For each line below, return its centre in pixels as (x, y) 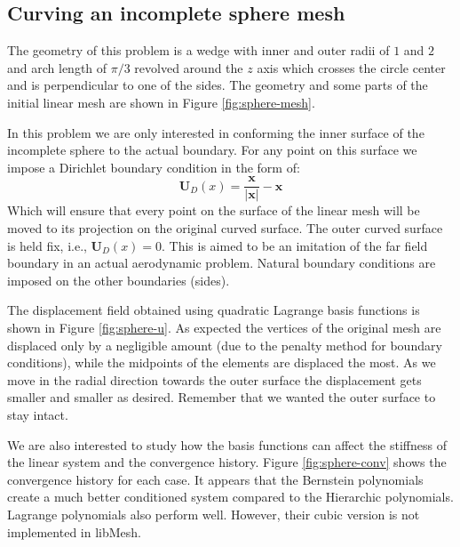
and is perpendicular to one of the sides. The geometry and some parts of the (218, 85)
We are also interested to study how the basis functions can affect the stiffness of (227, 444)
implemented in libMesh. (74, 531)
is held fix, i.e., (47, 245)
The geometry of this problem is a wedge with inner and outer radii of (198, 50)
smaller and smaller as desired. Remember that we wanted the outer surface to (222, 397)
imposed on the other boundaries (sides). (119, 280)
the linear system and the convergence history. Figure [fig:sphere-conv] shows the (227, 462)
